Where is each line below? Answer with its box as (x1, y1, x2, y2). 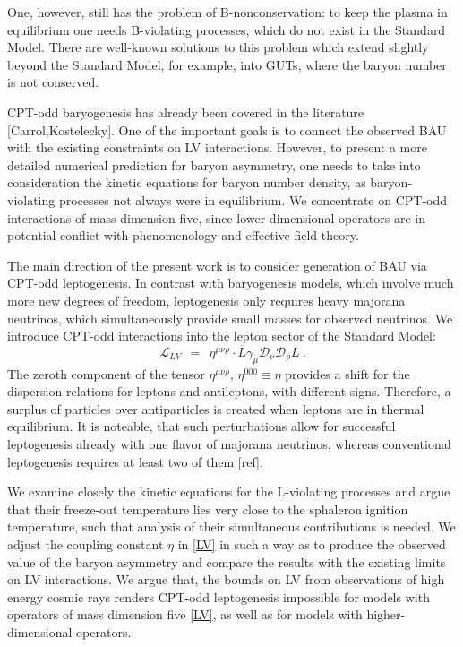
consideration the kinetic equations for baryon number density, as (7, 173, 366, 192)
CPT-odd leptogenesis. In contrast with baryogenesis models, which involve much (7, 273, 454, 292)
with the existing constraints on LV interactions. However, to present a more (7, 138, 427, 157)
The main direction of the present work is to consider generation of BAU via (7, 255, 427, 274)
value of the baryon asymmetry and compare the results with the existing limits (7, 552, 446, 571)
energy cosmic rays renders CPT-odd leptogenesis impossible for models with (7, 587, 430, 606)
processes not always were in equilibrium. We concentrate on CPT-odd (58, 190, 448, 209)
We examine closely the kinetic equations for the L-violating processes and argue (7, 482, 450, 501)
